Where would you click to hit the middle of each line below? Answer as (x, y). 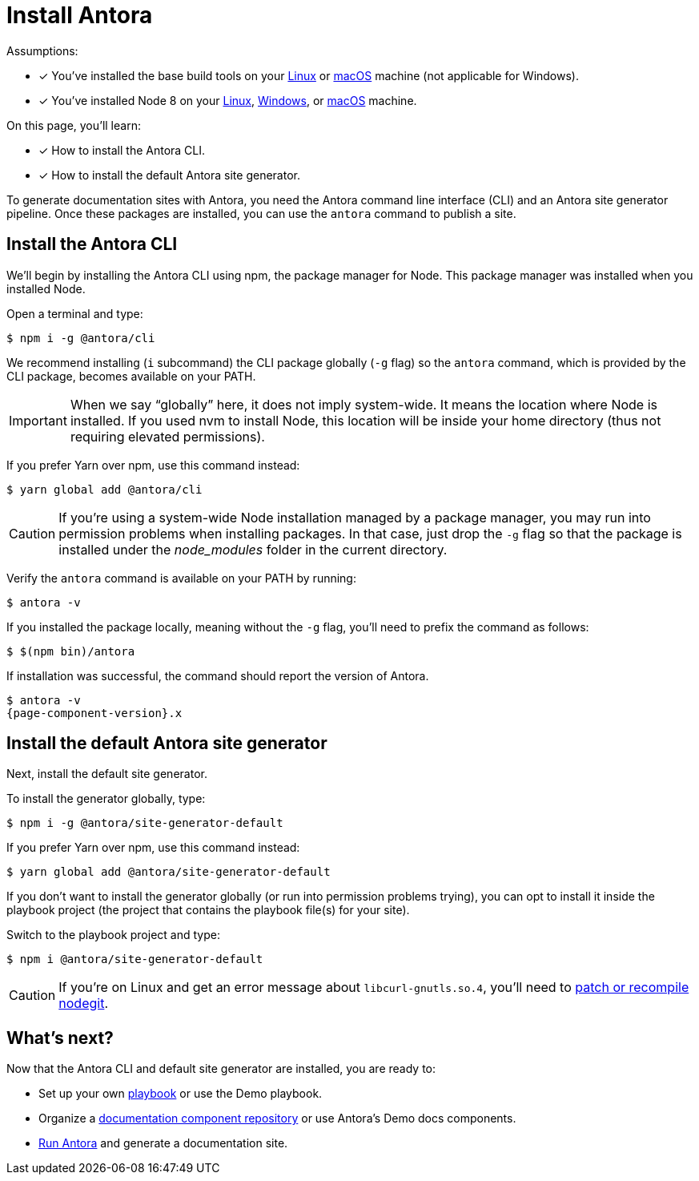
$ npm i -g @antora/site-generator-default (145, 823)
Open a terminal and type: (75, 313)
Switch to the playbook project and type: (113, 935)
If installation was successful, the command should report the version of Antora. (218, 675)
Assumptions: (42, 50)
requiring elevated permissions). (167, 436)
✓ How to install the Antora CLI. (122, 150)
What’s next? (60, 1038)
